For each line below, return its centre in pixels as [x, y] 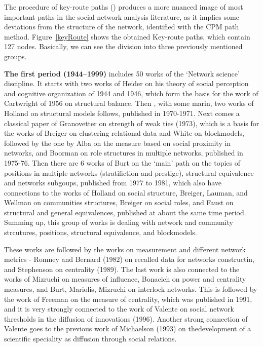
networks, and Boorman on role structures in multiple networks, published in [124, 153]
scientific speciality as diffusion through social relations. [90, 338]
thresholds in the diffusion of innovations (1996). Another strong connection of [126, 318]
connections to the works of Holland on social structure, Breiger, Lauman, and [126, 192]
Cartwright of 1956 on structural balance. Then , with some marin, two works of [129, 103]
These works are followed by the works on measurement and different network [125, 249]
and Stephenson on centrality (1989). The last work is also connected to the [122, 269]
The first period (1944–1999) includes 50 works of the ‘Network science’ [122, 73]
